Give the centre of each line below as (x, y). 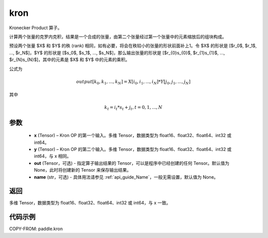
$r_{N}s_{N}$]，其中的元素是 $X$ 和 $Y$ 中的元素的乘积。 (69, 60)
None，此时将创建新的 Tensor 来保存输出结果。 (83, 170)
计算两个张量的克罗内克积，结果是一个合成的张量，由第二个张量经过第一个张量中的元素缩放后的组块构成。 (118, 37)
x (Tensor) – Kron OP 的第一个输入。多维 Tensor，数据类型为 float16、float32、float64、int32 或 (133, 136)
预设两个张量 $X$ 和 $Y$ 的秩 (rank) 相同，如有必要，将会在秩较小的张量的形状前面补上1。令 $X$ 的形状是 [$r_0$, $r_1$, (133, 46)
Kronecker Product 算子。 (35, 28)
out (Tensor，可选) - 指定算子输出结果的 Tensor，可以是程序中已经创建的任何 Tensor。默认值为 (132, 163)
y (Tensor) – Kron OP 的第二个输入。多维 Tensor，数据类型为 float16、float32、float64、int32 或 (133, 149)
